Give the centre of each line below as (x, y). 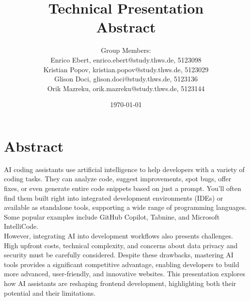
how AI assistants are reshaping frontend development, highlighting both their (120, 283)
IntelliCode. (21, 226)
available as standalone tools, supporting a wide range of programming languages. (125, 207)
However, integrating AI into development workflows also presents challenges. (118, 235)
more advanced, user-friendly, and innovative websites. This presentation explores (125, 274)
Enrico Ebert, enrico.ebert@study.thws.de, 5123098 (126, 59)
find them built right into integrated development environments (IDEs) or (114, 198)
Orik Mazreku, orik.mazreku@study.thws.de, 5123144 (126, 88)
